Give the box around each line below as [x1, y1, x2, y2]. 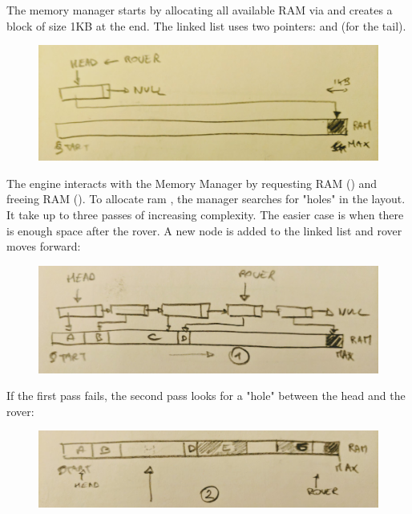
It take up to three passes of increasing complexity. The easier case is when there [6, 206, 404, 223]
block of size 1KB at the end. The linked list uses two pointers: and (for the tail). [6, 17, 406, 34]
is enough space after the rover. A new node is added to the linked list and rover [6, 222, 402, 239]
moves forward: [6, 238, 81, 255]
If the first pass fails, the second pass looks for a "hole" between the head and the [6, 387, 406, 404]
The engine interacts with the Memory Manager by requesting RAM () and [6, 174, 378, 191]
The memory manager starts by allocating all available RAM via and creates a [6, 2, 393, 18]
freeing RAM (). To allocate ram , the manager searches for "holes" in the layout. [6, 190, 406, 207]
